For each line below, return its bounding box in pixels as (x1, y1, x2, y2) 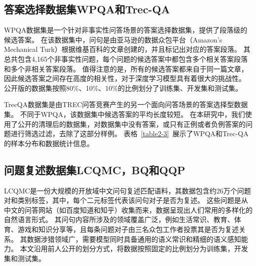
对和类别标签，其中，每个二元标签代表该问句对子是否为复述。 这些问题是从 (4, 195, 248, 205)
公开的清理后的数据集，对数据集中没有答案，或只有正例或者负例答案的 (17, 118, 246, 129)
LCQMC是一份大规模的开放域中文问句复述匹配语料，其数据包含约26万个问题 (4, 185, 251, 195)
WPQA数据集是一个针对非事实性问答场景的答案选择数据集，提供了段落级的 (4, 25, 248, 35)
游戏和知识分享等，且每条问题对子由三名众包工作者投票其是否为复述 (17, 224, 239, 234)
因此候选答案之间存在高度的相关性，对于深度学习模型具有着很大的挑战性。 (4, 73, 246, 83)
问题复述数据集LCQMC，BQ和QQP (4, 162, 185, 177)
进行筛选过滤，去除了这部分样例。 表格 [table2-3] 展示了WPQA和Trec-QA (10, 128, 249, 139)
